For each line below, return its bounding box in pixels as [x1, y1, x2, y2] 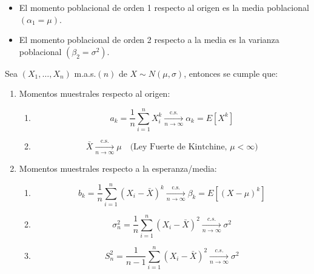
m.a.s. [74, 67, 96, 79]
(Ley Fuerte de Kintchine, [130, 142, 227, 151]
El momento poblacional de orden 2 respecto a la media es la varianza [19, 33, 279, 46]
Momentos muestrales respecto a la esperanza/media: [19, 162, 217, 175]
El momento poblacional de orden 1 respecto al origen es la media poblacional [19, 1, 309, 13]
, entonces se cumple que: [184, 67, 278, 79]
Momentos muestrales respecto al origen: [19, 87, 170, 100]
